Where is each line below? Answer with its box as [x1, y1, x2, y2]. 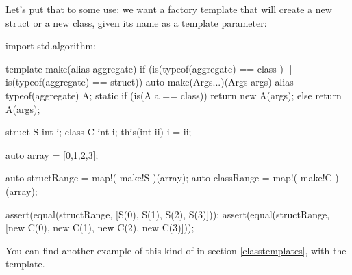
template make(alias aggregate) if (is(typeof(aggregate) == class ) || [5, 61, 292, 75]
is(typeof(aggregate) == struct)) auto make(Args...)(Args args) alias [5, 75, 294, 89]
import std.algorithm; [5, 38, 97, 53]
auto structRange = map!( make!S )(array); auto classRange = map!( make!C [5, 170, 332, 185]
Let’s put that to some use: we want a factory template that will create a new [5, 2, 332, 16]
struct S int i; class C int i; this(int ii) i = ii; [5, 125, 192, 139]
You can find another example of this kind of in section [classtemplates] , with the [5, 243, 347, 257]
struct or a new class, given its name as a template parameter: [5, 15, 267, 29]
